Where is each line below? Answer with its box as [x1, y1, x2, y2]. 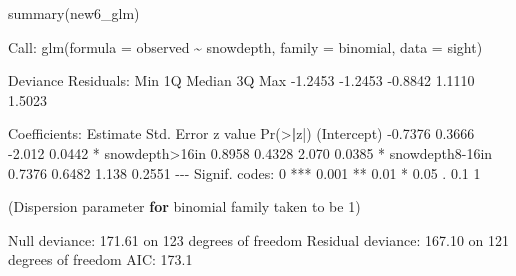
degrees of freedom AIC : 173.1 [8, 249, 193, 270]
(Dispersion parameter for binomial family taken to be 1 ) [8, 196, 361, 217]
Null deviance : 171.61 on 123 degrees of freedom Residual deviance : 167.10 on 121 [8, 229, 509, 250]
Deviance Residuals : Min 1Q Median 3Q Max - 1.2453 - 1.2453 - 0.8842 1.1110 [8, 70, 475, 91]
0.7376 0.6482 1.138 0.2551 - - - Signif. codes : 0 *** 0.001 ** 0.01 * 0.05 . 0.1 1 [8, 162, 481, 183]
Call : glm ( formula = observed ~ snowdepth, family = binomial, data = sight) [8, 36, 483, 57]
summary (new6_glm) [8, 3, 140, 23]
